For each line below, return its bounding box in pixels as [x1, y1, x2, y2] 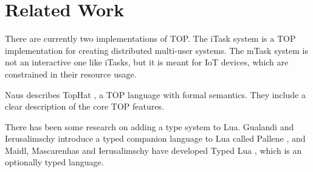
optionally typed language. [5, 156, 104, 168]
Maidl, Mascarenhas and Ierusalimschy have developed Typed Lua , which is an [5, 144, 302, 156]
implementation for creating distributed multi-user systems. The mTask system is [5, 44, 308, 56]
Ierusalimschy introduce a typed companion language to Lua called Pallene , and [5, 132, 306, 145]
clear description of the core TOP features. [5, 100, 164, 113]
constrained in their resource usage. [5, 67, 137, 80]
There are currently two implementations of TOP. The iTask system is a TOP [5, 32, 296, 45]
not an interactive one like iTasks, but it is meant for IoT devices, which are [5, 56, 289, 68]
